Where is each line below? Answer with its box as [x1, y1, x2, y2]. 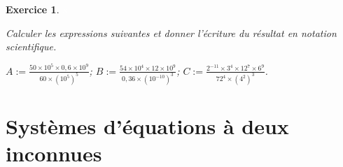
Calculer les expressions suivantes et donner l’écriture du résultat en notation [6, 25, 337, 40]
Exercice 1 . [6, 2, 59, 16]
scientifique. [6, 39, 57, 54]
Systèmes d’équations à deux [6, 111, 289, 140]
